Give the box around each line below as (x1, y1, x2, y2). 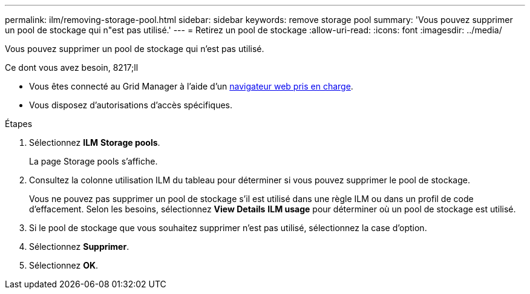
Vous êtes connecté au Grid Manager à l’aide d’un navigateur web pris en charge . (29, 81, 353, 91)
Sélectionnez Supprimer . (29, 241, 129, 252)
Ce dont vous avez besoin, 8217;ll (5, 62, 139, 73)
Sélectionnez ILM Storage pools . (29, 137, 160, 148)
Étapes (5, 119, 33, 129)
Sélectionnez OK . (29, 260, 99, 270)
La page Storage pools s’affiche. (29, 156, 158, 166)
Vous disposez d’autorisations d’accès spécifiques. (29, 100, 232, 110)
